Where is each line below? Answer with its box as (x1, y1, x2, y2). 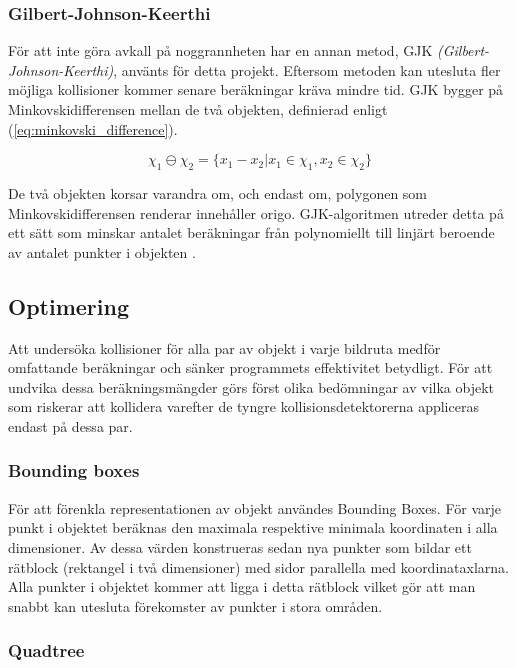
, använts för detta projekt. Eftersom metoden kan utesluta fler (113, 59, 501, 80)
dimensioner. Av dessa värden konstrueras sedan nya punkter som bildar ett (8, 536, 472, 557)
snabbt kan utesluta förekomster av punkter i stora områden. (8, 595, 383, 616)
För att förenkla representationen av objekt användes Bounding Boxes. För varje (8, 497, 502, 518)
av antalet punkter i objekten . (8, 241, 196, 262)
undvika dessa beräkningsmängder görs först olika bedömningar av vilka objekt (8, 376, 494, 397)
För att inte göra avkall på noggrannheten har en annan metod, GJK (8, 40, 433, 61)
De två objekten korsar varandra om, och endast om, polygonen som (8, 182, 428, 203)
